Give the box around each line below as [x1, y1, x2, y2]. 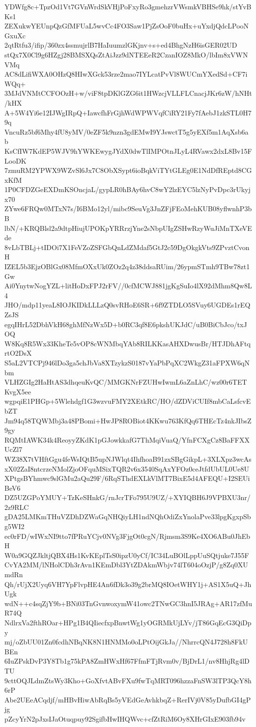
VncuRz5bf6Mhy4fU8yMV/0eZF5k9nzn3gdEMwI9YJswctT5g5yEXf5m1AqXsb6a [4, 126, 249, 137]
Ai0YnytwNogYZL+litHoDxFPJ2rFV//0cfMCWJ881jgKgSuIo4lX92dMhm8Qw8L [4, 280, 252, 291]
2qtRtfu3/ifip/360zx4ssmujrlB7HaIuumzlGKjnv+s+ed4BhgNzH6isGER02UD [4, 40, 237, 50]
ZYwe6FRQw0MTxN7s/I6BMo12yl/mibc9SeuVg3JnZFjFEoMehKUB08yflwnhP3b [4, 203, 252, 214]
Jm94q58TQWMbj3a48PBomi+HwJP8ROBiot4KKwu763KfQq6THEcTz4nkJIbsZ [4, 415, 252, 425]
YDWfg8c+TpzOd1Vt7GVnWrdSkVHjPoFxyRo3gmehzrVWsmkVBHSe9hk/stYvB [4, 1, 252, 11]
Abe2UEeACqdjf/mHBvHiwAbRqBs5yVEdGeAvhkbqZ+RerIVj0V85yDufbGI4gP [4, 694, 251, 704]
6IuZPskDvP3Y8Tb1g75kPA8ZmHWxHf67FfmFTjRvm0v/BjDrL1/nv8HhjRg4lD [4, 656, 250, 666]
